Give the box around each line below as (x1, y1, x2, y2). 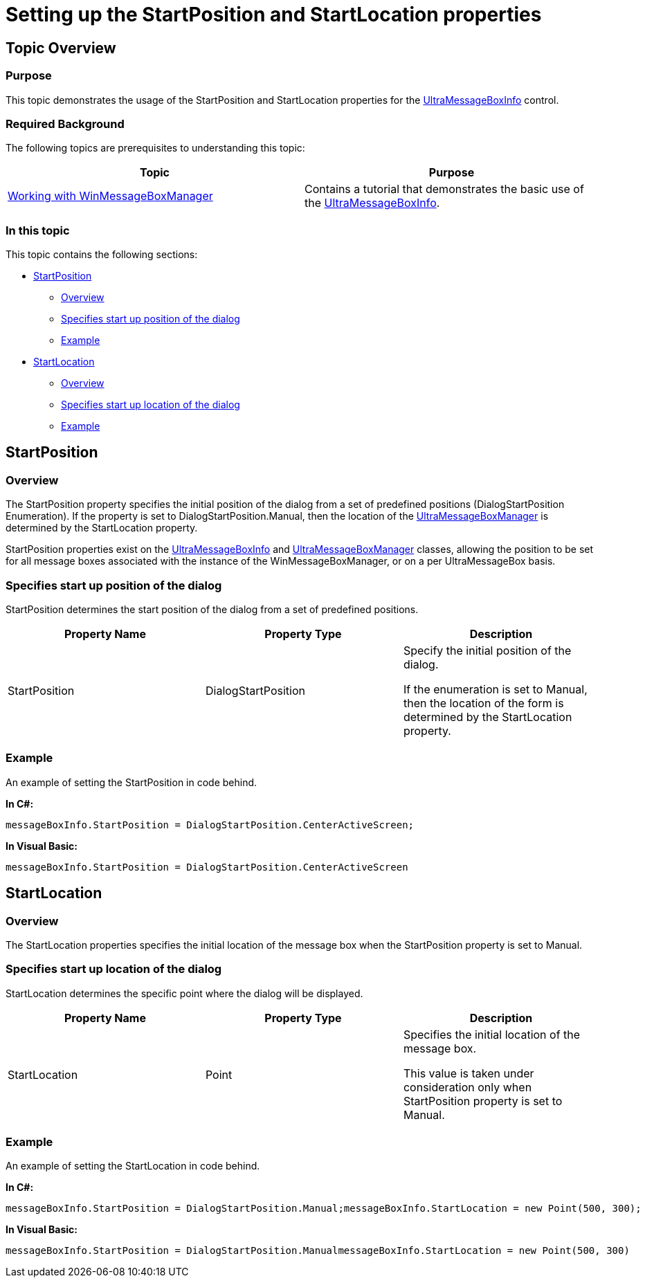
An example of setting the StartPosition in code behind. (6, 776, 257, 788)
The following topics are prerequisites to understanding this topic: (6, 142, 305, 154)
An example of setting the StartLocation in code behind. (6, 1160, 260, 1172)
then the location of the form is (403, 696, 564, 711)
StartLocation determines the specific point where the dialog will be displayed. (6, 987, 363, 999)
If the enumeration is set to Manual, (403, 682, 588, 697)
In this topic (6, 223, 70, 237)
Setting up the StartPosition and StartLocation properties (6, 3, 542, 26)
